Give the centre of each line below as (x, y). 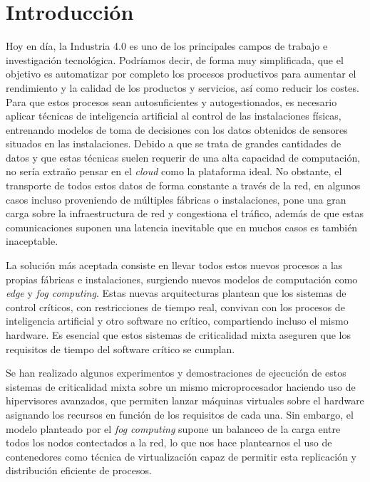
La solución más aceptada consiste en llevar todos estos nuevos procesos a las (174, 265)
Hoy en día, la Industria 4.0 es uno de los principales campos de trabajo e (167, 46)
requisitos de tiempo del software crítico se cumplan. (120, 349)
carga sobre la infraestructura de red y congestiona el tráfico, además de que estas (185, 213)
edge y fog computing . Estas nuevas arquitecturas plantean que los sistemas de (176, 293)
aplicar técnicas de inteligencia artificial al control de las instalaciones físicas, (174, 116)
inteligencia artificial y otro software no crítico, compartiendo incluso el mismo (177, 321)
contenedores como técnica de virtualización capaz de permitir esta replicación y (181, 456)
